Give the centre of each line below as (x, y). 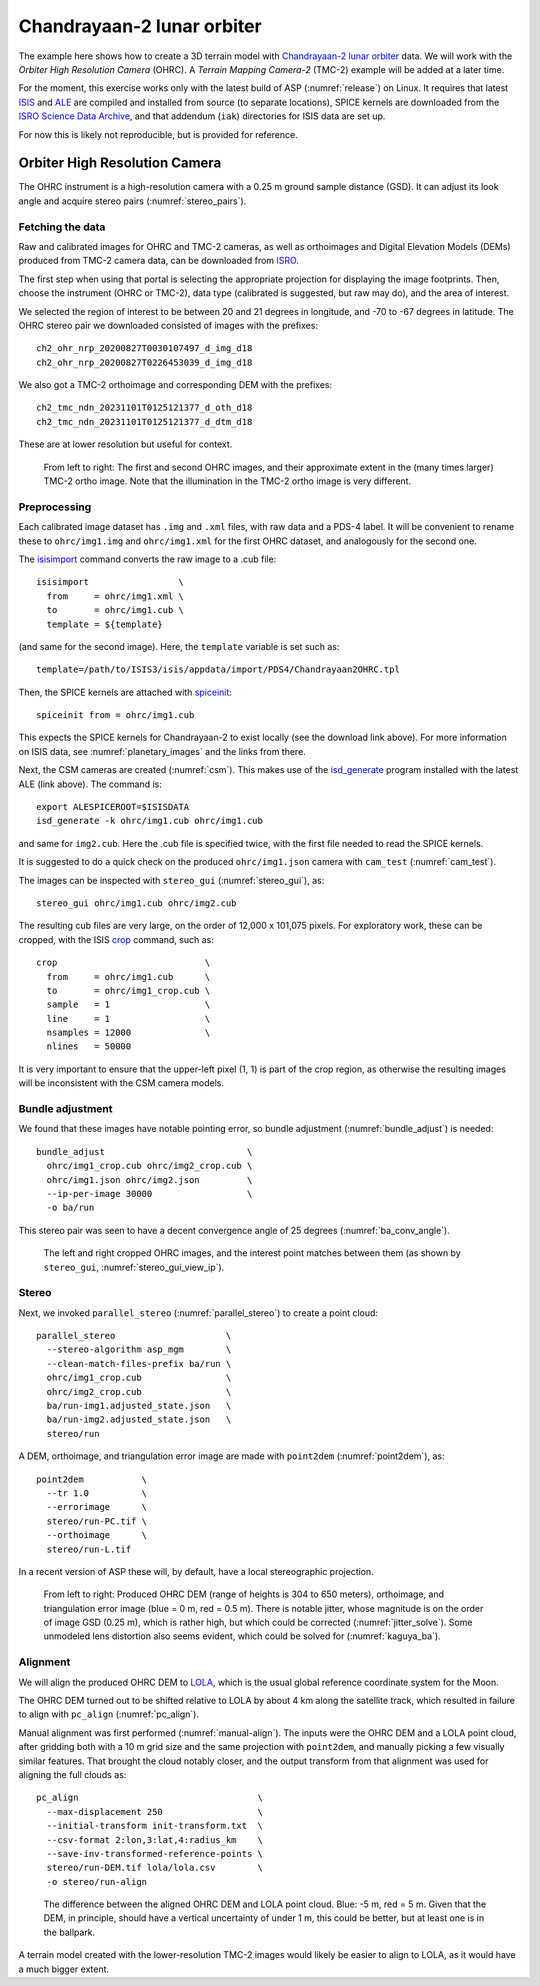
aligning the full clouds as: (72, 1774)
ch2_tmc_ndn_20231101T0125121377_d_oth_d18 (144, 408)
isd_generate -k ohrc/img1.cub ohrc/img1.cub (150, 821)
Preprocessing (55, 507)
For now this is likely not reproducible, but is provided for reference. (158, 134)
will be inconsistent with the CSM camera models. (121, 1083)
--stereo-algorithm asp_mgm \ (139, 1349)
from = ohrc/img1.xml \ (115, 596)
